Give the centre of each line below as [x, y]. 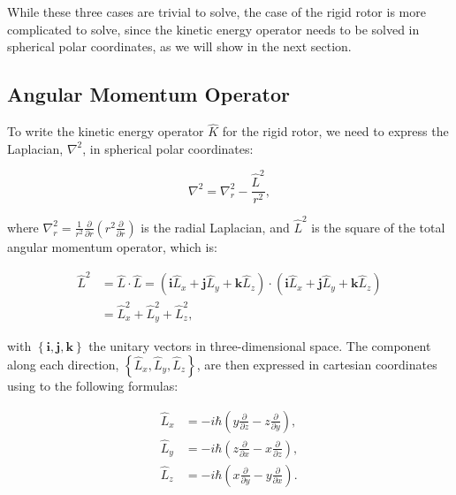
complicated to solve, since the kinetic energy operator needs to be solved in [213, 29]
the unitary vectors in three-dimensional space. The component [260, 346]
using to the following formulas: [93, 386]
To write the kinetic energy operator [106, 131]
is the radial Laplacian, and [215, 227]
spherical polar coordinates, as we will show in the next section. [179, 46]
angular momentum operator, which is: [112, 246]
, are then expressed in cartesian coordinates [317, 365]
